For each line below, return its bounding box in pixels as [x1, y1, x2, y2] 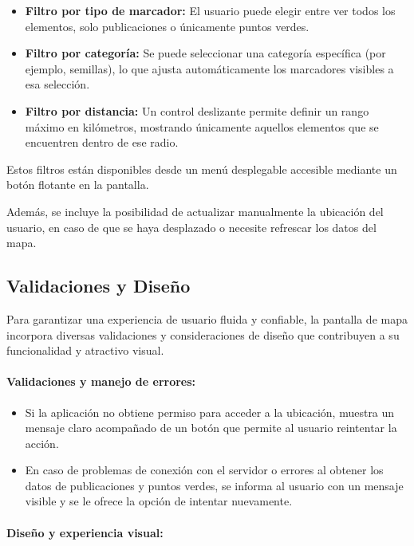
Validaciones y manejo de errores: [6, 373, 196, 390]
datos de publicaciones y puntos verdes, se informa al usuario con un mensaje [25, 477, 404, 493]
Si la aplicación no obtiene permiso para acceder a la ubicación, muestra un [25, 403, 395, 420]
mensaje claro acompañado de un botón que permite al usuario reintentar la [25, 419, 397, 436]
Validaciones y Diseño [6, 273, 191, 298]
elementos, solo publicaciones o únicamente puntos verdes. [25, 18, 310, 34]
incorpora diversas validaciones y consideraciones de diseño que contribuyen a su [6, 326, 400, 343]
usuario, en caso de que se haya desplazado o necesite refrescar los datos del [6, 218, 377, 235]
